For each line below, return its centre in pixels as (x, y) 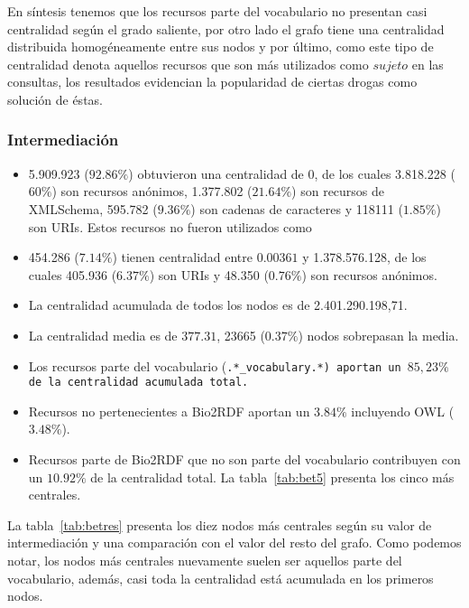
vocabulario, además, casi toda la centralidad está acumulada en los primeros (221, 578)
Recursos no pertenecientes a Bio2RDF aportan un (169, 411)
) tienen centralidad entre (183, 257)
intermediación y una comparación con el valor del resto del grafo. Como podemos (234, 543)
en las (428, 64)
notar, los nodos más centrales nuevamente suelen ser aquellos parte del (205, 560)
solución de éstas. (55, 99)
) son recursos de (338, 191)
